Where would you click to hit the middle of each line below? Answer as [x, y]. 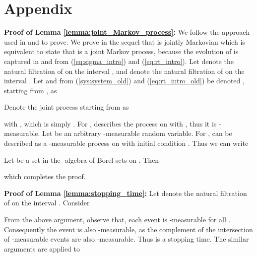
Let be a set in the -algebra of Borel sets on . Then [82, 160]
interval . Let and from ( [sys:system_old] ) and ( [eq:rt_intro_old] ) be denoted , [124, 81]
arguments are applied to [42, 248]
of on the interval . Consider [47, 203]
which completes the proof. [45, 176]
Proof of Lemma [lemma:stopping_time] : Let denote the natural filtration [126, 193]
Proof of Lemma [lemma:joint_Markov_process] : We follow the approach [127, 32]
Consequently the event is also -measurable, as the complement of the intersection [128, 229]
